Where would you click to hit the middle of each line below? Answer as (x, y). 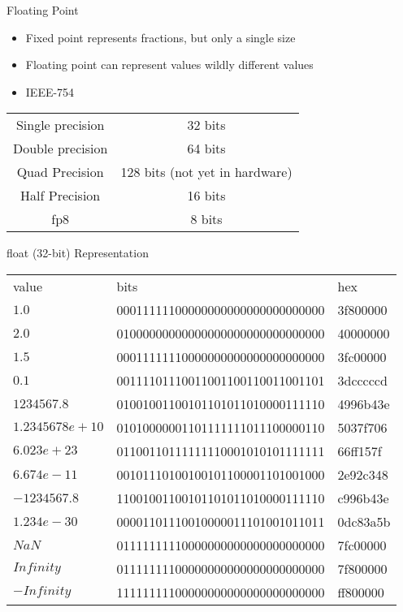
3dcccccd (362, 380)
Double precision (61, 149)
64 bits (206, 149)
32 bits (206, 125)
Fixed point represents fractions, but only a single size (160, 37)
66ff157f (360, 450)
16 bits (206, 196)
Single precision (60, 125)
